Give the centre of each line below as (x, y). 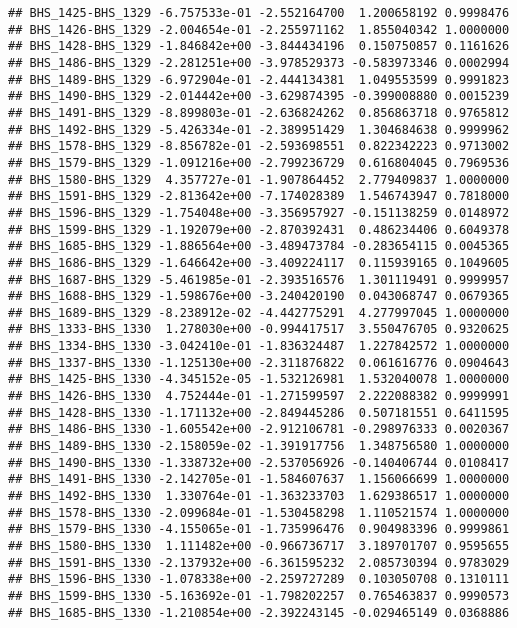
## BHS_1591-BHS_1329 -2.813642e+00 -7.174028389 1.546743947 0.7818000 (259, 196)
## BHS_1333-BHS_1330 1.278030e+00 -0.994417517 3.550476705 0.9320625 (259, 329)
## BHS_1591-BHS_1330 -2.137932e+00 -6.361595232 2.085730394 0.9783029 (259, 562)
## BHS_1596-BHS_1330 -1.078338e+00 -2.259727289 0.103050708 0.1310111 (259, 579)
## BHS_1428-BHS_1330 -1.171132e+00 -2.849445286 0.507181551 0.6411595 (259, 412)
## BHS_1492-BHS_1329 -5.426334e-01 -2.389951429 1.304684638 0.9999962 (259, 129)
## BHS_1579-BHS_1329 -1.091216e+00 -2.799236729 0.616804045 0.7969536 (259, 162)
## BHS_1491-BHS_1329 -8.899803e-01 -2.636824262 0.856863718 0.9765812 (259, 112)
